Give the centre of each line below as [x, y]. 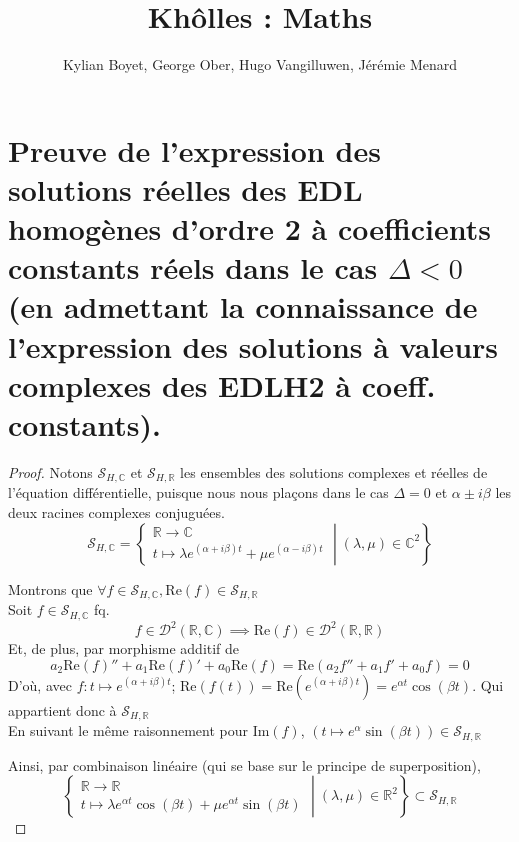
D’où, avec [40, 684]
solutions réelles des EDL [185, 188]
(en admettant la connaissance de [243, 306]
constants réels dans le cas [193, 267]
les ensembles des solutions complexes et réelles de [334, 471]
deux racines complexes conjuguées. [116, 512]
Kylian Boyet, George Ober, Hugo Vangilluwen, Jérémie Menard [260, 64]
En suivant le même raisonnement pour [128, 730]
